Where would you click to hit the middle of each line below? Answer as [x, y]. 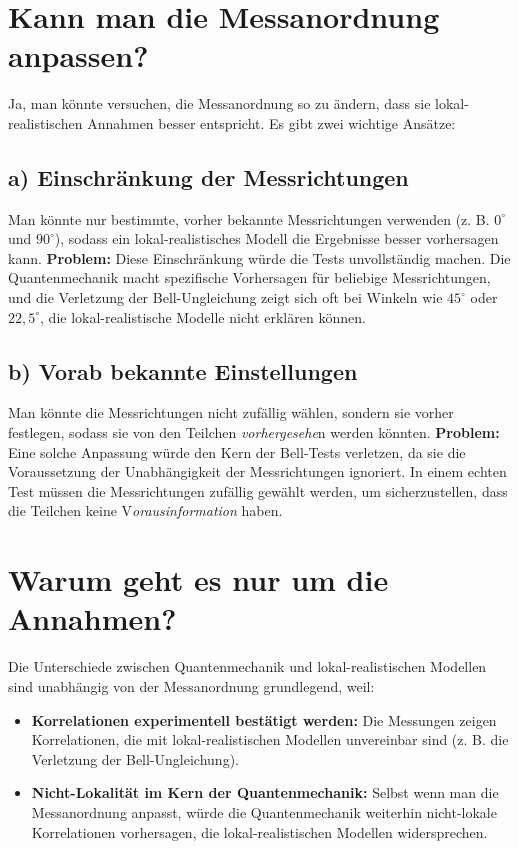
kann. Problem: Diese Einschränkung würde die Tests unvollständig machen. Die [259, 257]
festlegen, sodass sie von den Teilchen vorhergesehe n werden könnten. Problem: [254, 432]
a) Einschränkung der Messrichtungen [208, 176]
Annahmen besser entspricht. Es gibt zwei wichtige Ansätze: [271, 122]
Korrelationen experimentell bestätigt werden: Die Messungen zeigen [264, 719]
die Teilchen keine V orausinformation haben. [145, 510]
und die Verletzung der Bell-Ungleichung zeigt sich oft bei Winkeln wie [225, 297]
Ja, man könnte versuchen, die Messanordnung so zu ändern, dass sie [219, 103]
